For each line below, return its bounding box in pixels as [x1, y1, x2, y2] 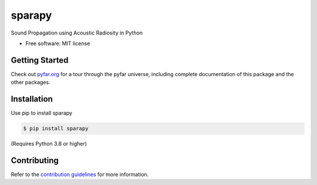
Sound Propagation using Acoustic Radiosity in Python [11, 29, 143, 36]
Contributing [11, 155, 59, 165]
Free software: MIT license [25, 40, 90, 47]
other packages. [11, 79, 50, 86]
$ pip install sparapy [23, 125, 89, 132]
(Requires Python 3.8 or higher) [11, 141, 87, 148]
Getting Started [11, 55, 69, 65]
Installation [11, 94, 53, 104]
